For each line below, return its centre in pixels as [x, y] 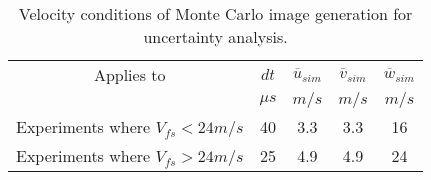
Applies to [129, 74]
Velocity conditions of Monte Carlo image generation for [215, 13]
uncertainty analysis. [215, 36]
